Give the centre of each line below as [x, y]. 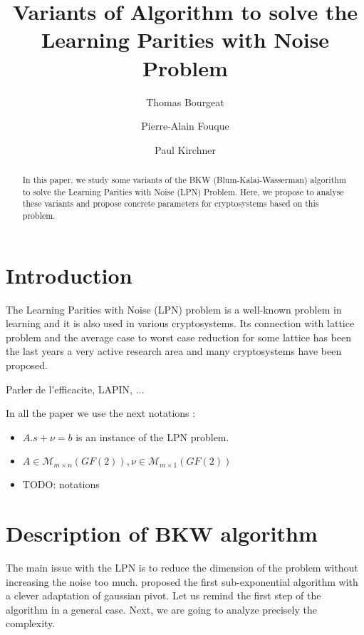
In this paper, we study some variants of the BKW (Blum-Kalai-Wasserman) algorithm [184, 180]
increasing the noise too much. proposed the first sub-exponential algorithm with [182, 581]
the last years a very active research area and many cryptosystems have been [174, 351]
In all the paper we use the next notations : [101, 413]
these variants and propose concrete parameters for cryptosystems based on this [171, 203]
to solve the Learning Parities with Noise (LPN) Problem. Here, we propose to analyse [183, 191]
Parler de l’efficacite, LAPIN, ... [75, 389]
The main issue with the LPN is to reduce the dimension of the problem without [182, 568]
